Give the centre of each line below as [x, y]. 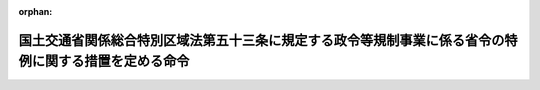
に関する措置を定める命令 [110, 61]
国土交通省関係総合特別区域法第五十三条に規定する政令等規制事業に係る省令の [261, 40]
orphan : [35, 11]
